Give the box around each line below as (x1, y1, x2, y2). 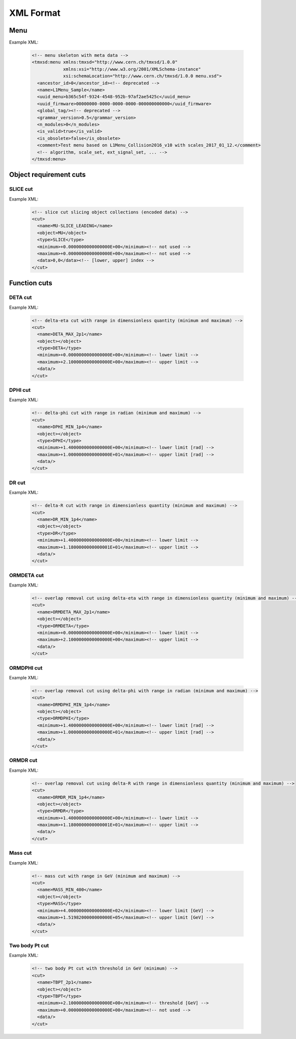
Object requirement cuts (9, 170, 86, 179)
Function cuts (9, 279, 53, 288)
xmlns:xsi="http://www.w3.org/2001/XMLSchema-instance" (63, 66, 201, 72)
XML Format (9, 7, 61, 18)
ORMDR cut (9, 757, 37, 764)
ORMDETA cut (9, 572, 44, 579)
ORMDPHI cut (9, 665, 43, 671)
